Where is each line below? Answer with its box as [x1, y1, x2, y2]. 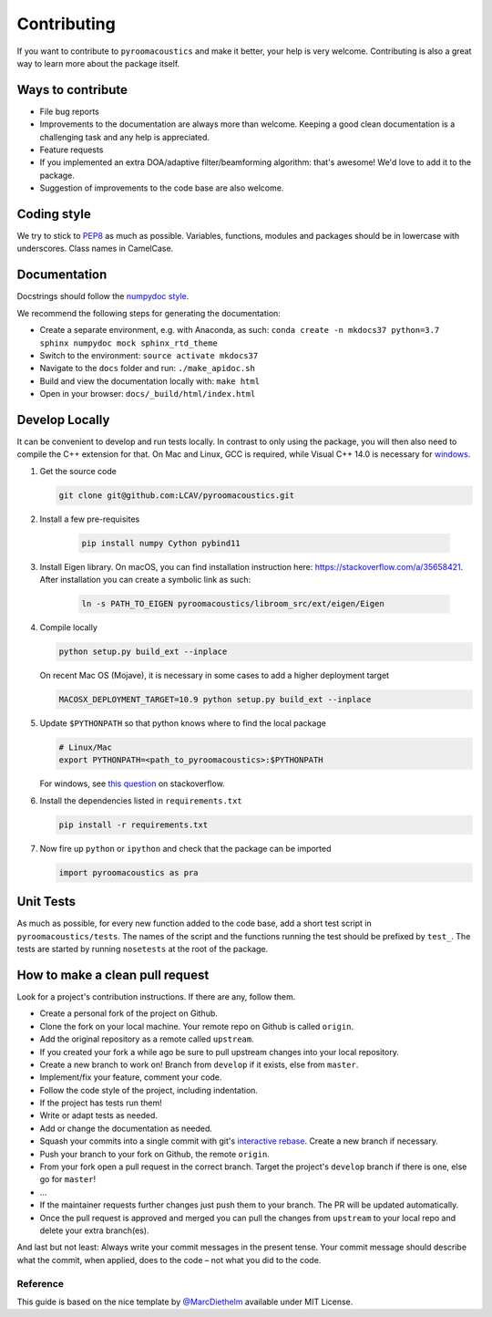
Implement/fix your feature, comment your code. [39, 1072, 222, 1083]
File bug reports [39, 106, 100, 117]
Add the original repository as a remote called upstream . [39, 1033, 254, 1044]
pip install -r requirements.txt [58, 819, 209, 830]
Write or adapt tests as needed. [39, 1110, 159, 1121]
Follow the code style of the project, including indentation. [39, 1084, 259, 1095]
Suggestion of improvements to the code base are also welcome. [39, 182, 284, 193]
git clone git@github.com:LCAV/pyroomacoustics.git [58, 490, 295, 501]
